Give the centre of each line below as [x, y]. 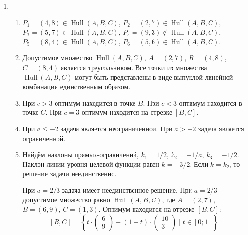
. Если [199, 164]
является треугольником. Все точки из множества [134, 67]
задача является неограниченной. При [116, 128]
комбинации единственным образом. [76, 86]
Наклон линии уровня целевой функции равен [91, 164]
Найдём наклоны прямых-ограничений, [81, 154]
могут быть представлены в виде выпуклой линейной [154, 77]
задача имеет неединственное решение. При [127, 190]
